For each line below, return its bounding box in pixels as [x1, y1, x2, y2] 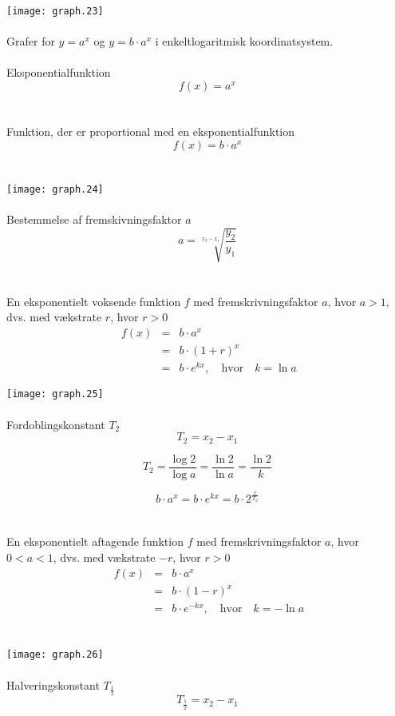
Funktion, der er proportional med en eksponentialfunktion [6, 123, 295, 140]
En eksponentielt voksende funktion [6, 292, 181, 309]
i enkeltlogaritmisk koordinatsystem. [155, 33, 334, 50]
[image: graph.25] [6, 388, 104, 400]
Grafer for [6, 33, 55, 50]
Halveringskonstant [6, 676, 100, 693]
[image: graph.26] [6, 649, 104, 661]
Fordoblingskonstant [6, 416, 105, 432]
